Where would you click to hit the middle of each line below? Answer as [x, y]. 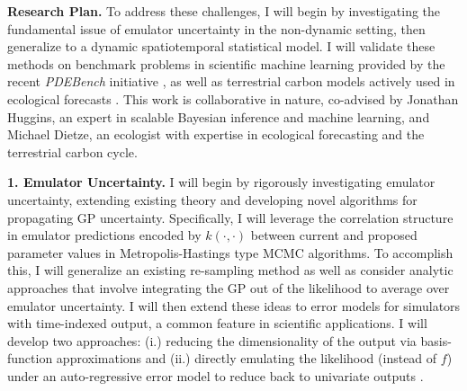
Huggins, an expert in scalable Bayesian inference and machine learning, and [219, 116]
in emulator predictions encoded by [104, 235]
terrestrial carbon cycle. [72, 151]
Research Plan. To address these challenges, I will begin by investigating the [224, 11]
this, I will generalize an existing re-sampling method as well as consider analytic [230, 270]
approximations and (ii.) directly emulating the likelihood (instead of [247, 358]
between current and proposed [334, 235]
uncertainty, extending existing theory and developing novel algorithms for [212, 199]
